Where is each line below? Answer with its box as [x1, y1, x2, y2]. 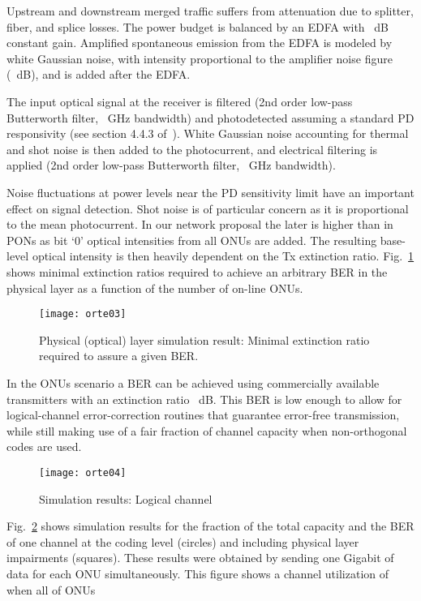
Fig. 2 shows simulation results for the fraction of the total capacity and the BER [6, 517, 415, 534]
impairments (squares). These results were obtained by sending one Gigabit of [6, 549, 394, 566]
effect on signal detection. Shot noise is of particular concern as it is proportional [6, 200, 409, 217]
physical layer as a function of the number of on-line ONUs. [6, 279, 303, 296]
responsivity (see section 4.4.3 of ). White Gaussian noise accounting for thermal [6, 125, 409, 142]
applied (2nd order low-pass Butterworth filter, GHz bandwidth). [6, 157, 336, 174]
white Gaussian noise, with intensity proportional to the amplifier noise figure [6, 49, 393, 67]
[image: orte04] [39, 466, 127, 479]
